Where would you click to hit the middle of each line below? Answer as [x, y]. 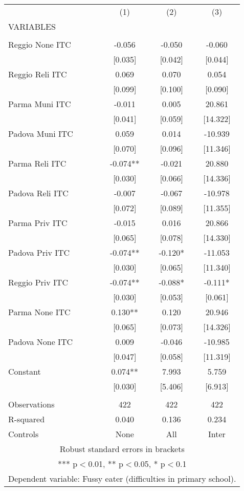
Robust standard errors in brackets [122, 449]
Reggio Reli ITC [38, 74]
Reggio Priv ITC [38, 282]
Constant [25, 371]
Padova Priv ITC [39, 252]
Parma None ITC [39, 312]
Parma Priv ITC [38, 223]
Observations [31, 404]
